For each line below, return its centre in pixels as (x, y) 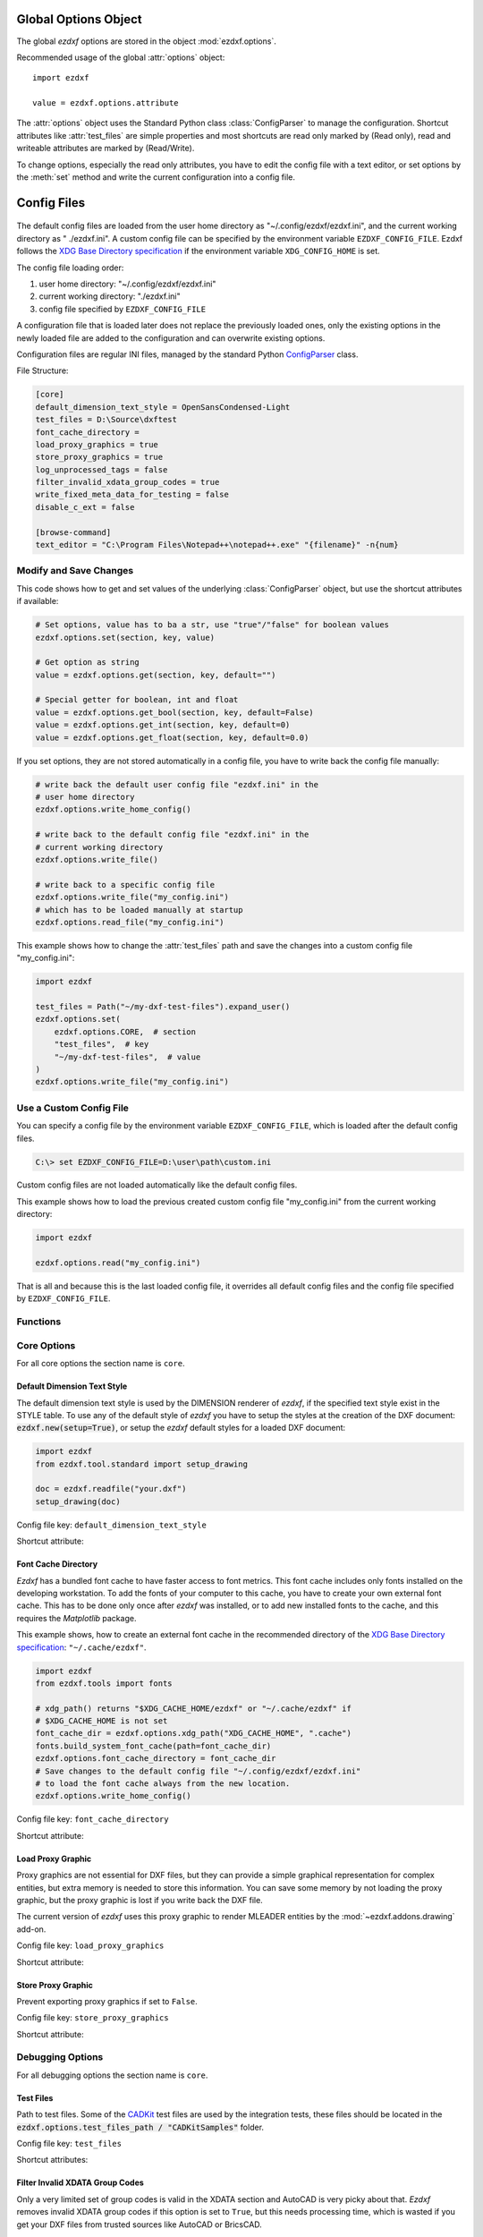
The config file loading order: (70, 268)
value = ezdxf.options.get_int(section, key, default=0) (163, 725)
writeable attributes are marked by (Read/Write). (106, 149)
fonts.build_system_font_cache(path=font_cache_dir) (153, 1746)
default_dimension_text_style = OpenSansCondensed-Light (163, 407)
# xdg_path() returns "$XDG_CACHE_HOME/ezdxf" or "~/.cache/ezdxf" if (194, 1708)
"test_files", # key (102, 1044)
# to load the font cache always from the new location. (163, 1784)
